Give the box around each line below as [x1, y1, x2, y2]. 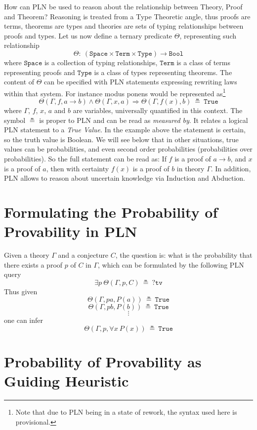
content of [4, 77, 35, 87]
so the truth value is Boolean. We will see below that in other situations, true [4, 134, 239, 144]
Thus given [4, 286, 38, 296]
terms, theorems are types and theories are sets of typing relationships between [4, 21, 244, 31]
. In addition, [211, 163, 251, 173]
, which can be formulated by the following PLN [98, 259, 244, 270]
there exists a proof [4, 259, 63, 270]
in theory [176, 163, 205, 173]
